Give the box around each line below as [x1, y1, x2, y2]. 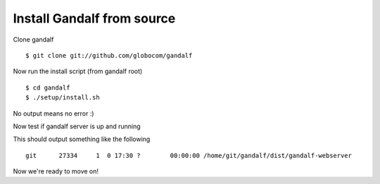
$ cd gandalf [25, 83, 70, 92]
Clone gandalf [13, 35, 54, 44]
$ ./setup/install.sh [25, 94, 100, 102]
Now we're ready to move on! [13, 167, 99, 176]
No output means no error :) [13, 109, 94, 118]
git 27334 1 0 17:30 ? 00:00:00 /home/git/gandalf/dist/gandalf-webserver [25, 152, 352, 159]
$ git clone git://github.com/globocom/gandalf [25, 51, 193, 59]
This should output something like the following [13, 135, 151, 144]
